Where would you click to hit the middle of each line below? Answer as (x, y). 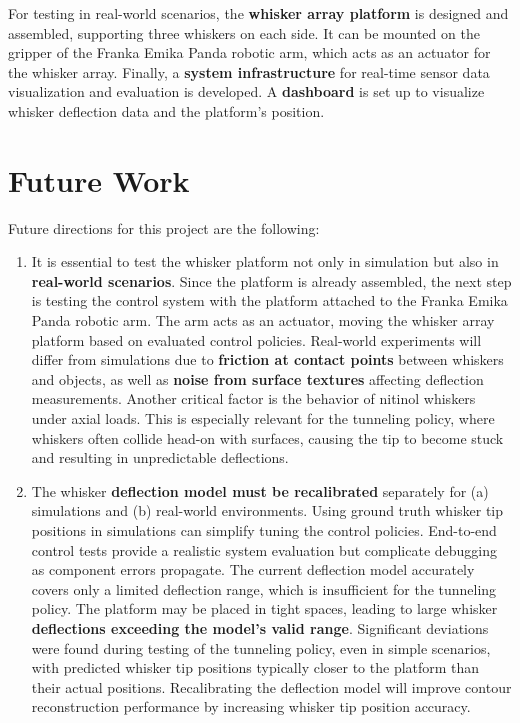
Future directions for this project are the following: (164, 227)
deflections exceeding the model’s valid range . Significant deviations (260, 627)
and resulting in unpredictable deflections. (160, 457)
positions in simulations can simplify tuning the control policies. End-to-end (264, 530)
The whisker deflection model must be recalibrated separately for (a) (260, 490)
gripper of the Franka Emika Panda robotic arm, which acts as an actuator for (249, 52)
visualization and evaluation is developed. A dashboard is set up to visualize (246, 91)
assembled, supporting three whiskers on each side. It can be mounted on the (244, 32)
